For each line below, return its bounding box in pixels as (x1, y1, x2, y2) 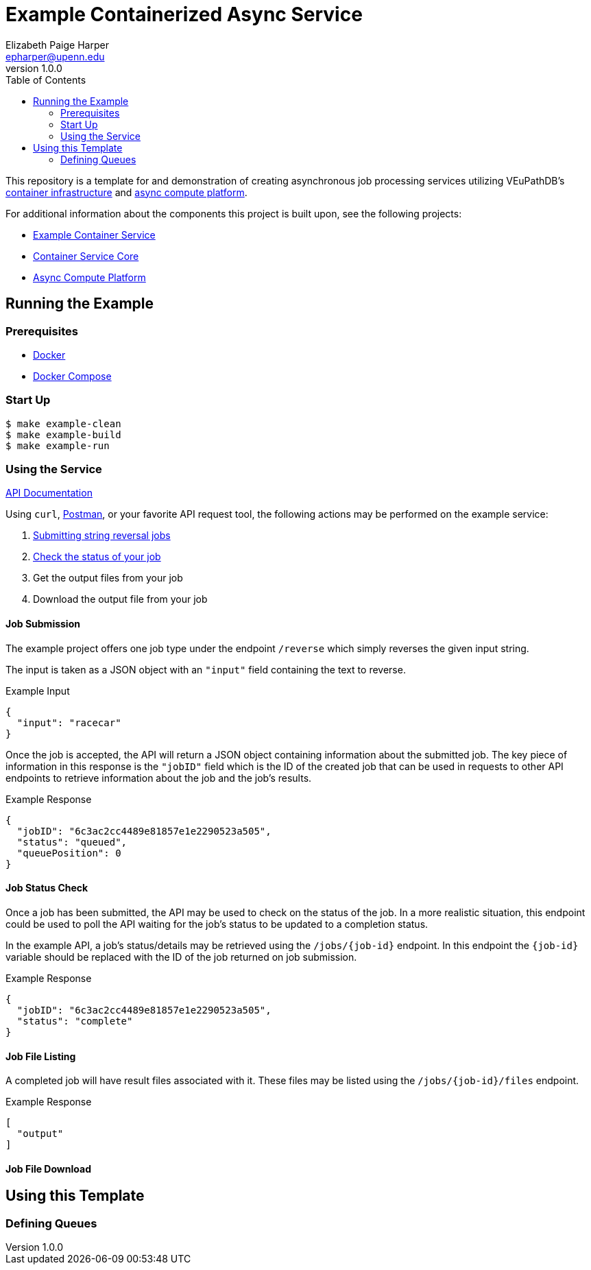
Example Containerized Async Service (5, 3, 363, 26)
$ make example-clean (5, 418, 121, 429)
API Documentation (5, 487, 93, 499)
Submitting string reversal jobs (33, 529, 171, 542)
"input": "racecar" (16, 717, 121, 728)
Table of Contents (5, 73, 86, 86)
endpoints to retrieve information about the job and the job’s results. (5, 771, 312, 784)
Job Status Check (5, 882, 88, 894)
